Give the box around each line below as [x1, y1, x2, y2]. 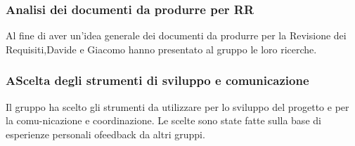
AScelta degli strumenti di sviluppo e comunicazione [6, 72, 309, 89]
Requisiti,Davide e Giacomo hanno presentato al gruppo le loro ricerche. [6, 41, 317, 56]
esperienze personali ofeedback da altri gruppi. [6, 126, 205, 141]
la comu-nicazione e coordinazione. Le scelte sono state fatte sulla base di [6, 113, 321, 128]
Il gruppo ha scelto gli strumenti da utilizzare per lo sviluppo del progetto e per [6, 99, 349, 114]
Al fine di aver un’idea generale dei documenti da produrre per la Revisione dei [6, 28, 347, 43]
